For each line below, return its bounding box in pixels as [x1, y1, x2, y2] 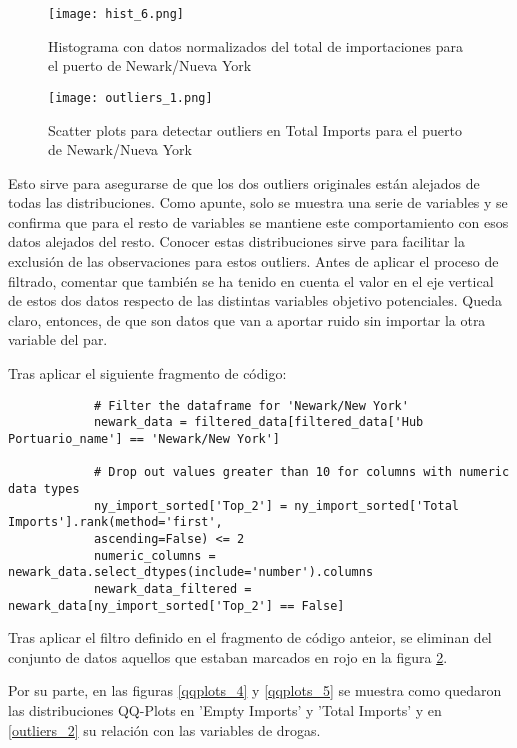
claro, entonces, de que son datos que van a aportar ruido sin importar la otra [8, 309, 486, 330]
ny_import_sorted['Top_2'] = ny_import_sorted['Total [93, 498, 460, 513]
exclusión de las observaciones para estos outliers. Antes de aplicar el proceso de [8, 251, 499, 272]
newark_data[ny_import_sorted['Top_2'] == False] [8, 598, 345, 613]
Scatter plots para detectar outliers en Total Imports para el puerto [48, 119, 462, 140]
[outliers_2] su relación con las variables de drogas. [8, 719, 321, 740]
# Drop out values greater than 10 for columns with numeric [93, 465, 510, 480]
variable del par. [8, 329, 108, 350]
